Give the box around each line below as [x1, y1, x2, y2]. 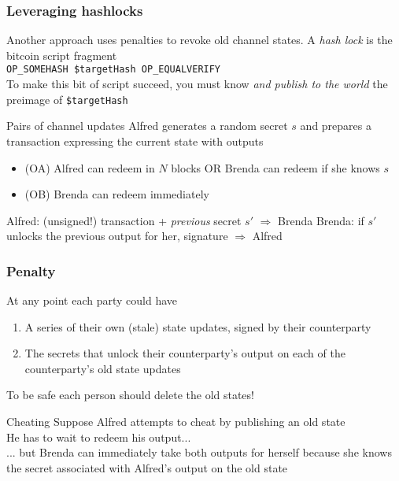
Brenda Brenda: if [278, 212, 364, 228]
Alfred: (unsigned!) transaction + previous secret [6, 212, 242, 228]
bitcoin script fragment [6, 46, 117, 63]
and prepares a [300, 117, 371, 134]
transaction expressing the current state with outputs [6, 132, 264, 149]
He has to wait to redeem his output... [6, 428, 191, 445]
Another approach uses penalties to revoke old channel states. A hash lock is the [6, 31, 393, 48]
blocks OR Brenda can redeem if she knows [171, 159, 380, 176]
